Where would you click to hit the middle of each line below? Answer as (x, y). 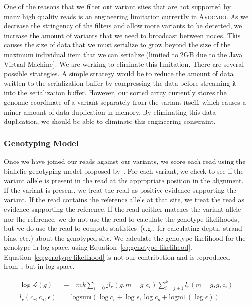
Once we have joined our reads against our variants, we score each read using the (125, 161)
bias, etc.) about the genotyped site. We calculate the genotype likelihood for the (125, 237)
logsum (81, 297)
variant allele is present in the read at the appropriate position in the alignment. (124, 180)
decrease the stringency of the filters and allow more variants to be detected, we (123, 26)
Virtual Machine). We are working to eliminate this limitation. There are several (124, 64)
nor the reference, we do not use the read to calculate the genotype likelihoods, (122, 218)
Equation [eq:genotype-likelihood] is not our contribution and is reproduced (117, 256)
